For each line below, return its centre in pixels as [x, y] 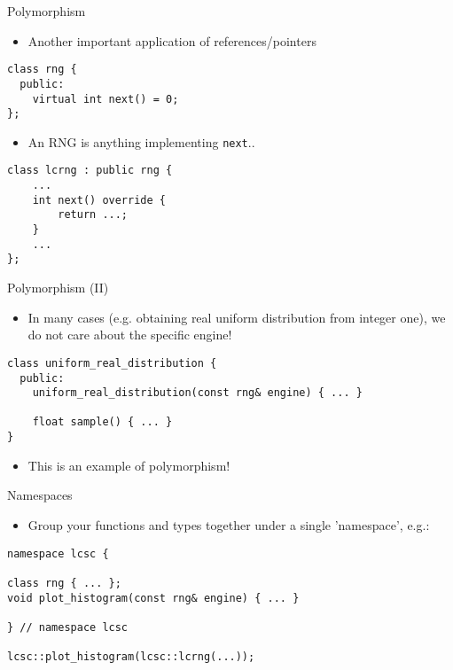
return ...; [93, 215]
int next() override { [99, 200]
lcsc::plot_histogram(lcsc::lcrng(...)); [131, 657]
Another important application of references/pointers [172, 40]
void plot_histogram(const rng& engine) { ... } [153, 598]
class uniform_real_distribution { [112, 363]
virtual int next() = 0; [105, 99]
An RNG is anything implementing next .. [141, 141]
